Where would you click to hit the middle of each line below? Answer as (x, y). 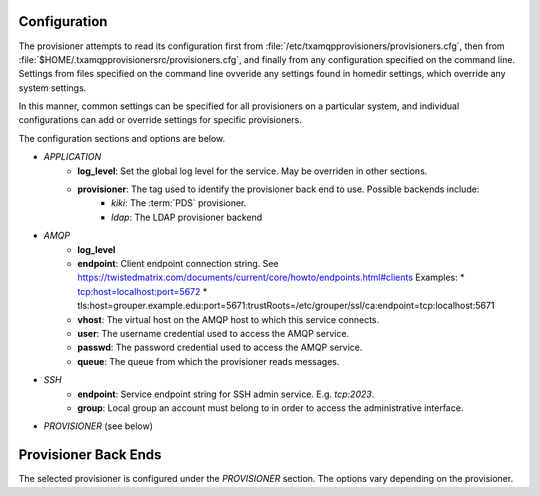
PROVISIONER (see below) (98, 426)
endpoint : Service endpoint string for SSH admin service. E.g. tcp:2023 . (226, 394)
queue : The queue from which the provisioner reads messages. (208, 361)
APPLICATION (72, 157)
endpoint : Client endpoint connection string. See (178, 263)
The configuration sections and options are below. (122, 138)
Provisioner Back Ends (90, 455)
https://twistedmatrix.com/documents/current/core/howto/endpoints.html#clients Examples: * (271, 277)
